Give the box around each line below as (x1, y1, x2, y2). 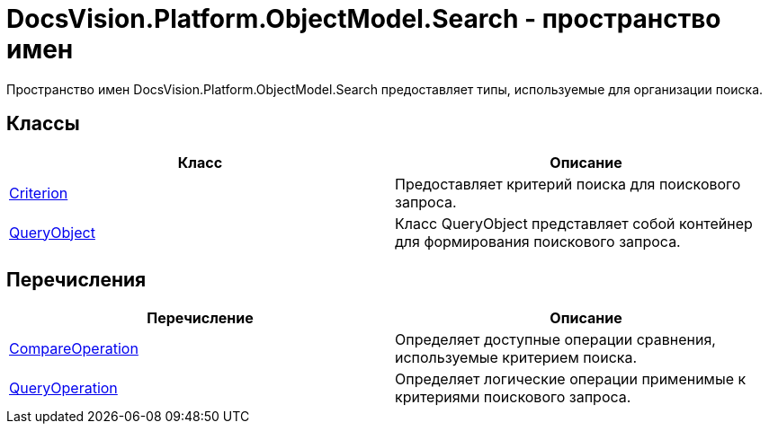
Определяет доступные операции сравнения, (395, 330, 716, 349)
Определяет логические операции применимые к (395, 370, 747, 389)
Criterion (9, 183, 68, 202)
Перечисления (6, 268, 147, 292)
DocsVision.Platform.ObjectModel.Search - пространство (6, 4, 721, 34)
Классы (6, 112, 80, 136)
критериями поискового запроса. (395, 388, 631, 407)
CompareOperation (9, 339, 139, 358)
